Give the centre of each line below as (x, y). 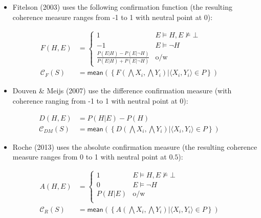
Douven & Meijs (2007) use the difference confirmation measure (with (122, 91)
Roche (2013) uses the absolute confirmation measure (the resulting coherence (135, 146)
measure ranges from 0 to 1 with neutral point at (90, 157)
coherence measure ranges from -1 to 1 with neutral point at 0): (113, 17)
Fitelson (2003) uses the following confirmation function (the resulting (122, 7)
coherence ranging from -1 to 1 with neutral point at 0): (100, 101)
